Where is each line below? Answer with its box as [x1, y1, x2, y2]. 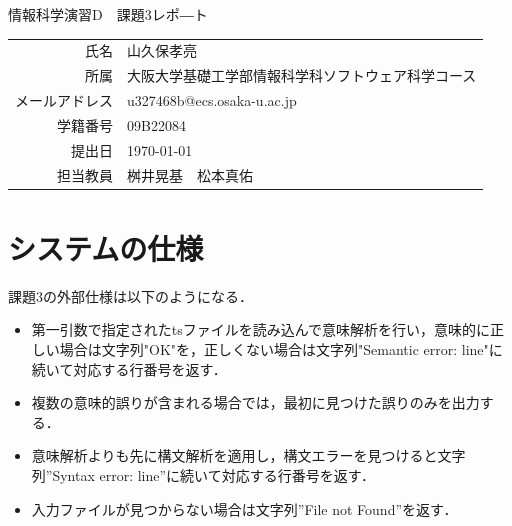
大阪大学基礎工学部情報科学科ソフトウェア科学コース [127, 65, 477, 86]
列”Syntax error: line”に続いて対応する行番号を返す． [31, 464, 376, 485]
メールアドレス [15, 90, 113, 111]
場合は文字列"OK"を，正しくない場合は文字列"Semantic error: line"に [59, 338, 503, 359]
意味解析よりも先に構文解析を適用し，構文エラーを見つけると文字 [31, 445, 466, 466]
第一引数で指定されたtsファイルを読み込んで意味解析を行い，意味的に [31, 319, 491, 340]
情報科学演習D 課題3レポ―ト [8, 4, 208, 24]
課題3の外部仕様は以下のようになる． [8, 285, 253, 306]
